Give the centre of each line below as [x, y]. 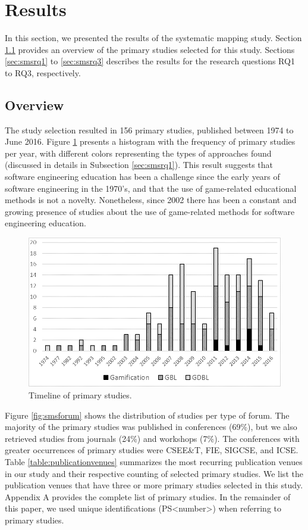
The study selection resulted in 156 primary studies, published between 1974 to [149, 130]
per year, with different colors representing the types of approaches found [138, 153]
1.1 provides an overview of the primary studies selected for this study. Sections [150, 49]
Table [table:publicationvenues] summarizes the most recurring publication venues [154, 461]
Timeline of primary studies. [80, 395]
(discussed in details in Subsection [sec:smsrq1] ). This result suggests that [139, 165]
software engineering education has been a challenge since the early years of [142, 177]
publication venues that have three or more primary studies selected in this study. [154, 485]
